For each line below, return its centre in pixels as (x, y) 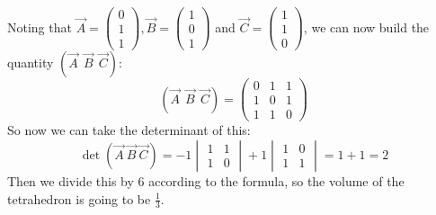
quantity (31, 63)
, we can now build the (366, 27)
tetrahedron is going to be (79, 198)
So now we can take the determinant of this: (129, 130)
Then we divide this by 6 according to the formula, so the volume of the (206, 180)
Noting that (40, 27)
